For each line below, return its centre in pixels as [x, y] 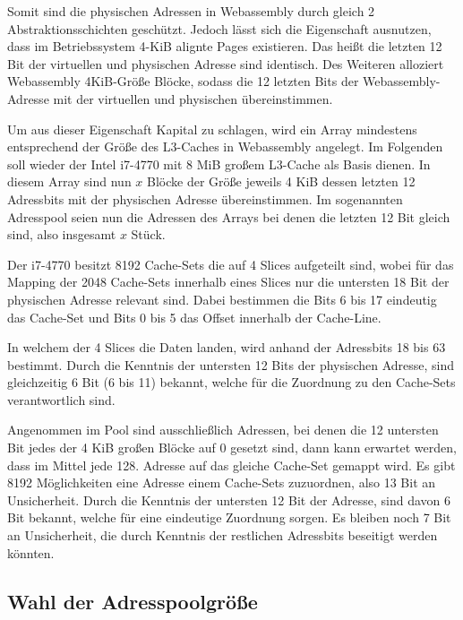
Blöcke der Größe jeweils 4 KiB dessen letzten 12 [281, 181]
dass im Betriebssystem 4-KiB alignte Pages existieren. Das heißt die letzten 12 [225, 46]
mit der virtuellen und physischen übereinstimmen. [193, 98]
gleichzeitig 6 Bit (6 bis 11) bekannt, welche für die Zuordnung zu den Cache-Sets [231, 382]
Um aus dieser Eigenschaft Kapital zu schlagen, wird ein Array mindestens [212, 129]
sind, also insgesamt [62, 234]
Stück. [148, 234]
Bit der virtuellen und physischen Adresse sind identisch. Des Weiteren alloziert [226, 63]
